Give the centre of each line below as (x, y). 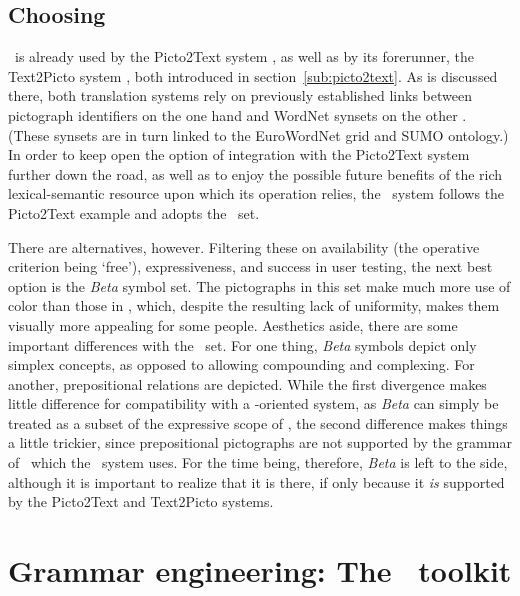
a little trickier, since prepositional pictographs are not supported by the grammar (260, 442)
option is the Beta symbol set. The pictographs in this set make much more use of (259, 285)
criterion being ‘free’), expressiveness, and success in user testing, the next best (250, 266)
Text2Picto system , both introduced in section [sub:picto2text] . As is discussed (253, 75)
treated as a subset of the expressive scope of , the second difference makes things (258, 422)
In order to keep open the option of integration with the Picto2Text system (239, 154)
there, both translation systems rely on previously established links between (240, 95)
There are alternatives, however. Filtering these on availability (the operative (244, 246)
